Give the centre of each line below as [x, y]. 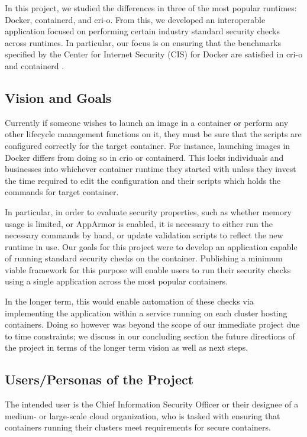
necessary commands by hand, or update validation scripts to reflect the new [144, 235]
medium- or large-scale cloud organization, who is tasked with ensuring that [143, 415]
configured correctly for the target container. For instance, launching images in [148, 145]
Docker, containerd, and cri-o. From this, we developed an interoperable [135, 19]
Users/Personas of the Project [99, 379]
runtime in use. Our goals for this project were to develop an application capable [151, 246]
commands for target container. [62, 192]
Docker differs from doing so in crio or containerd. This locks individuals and [144, 157]
